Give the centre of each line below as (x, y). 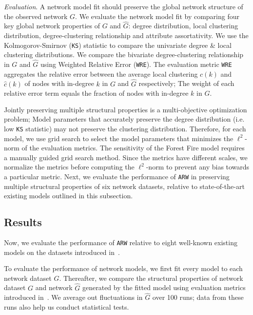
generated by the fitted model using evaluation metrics (164, 287)
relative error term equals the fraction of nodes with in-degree (96, 93)
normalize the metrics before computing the (69, 167)
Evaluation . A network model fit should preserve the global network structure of (124, 6)
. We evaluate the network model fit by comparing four (157, 16)
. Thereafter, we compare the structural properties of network (151, 278)
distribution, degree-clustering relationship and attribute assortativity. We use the (126, 35)
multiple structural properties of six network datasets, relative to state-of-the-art (124, 186)
